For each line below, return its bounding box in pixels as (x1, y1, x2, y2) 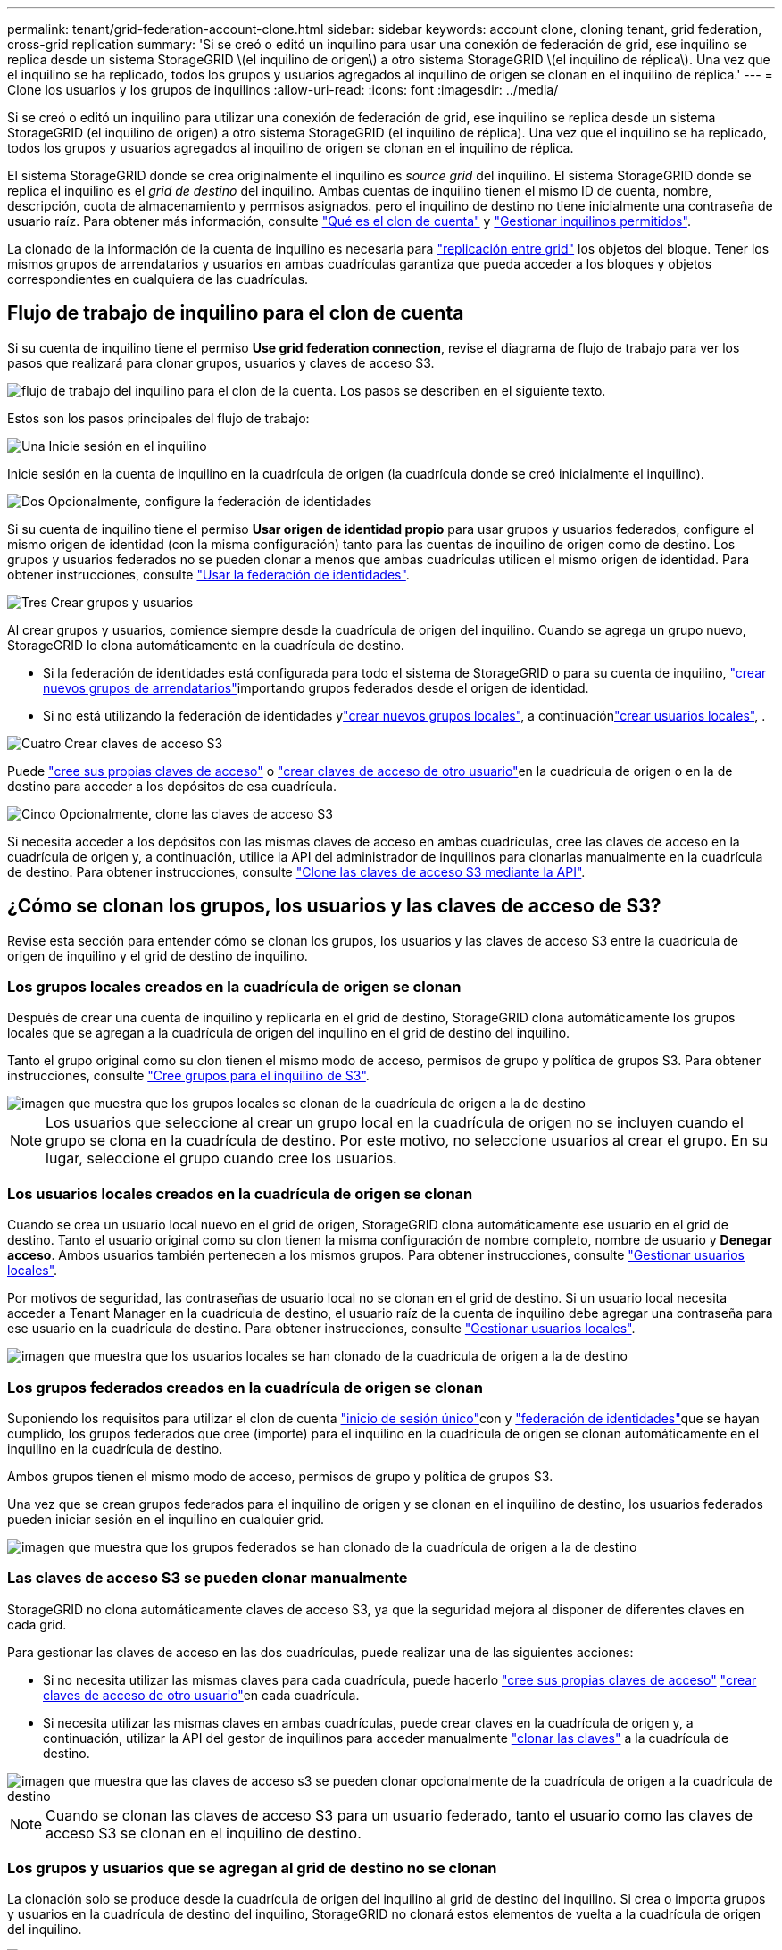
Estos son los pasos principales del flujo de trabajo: (7, 410, 310, 426)
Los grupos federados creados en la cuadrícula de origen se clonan (7, 1378, 483, 1396)
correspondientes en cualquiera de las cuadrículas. (7, 271, 309, 287)
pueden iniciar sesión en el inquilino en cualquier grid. (7, 1511, 325, 1527)
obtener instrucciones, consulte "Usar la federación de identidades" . (7, 566, 410, 582)
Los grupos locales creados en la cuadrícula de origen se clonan (7, 978, 462, 996)
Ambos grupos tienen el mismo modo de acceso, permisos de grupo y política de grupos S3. (7, 1468, 553, 1484)
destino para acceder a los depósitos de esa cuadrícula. (7, 778, 337, 794)
